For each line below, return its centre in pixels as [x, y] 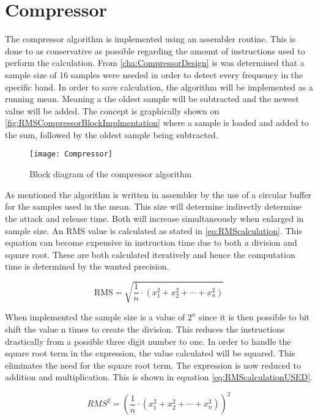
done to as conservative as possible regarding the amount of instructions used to [155, 50]
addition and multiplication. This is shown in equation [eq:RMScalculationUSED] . [159, 377]
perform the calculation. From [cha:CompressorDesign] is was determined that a [155, 63]
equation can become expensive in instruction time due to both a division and [151, 242]
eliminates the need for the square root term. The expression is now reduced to [153, 365]
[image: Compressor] [71, 154]
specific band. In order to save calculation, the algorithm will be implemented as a [159, 87]
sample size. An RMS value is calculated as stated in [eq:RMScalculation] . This [153, 230]
